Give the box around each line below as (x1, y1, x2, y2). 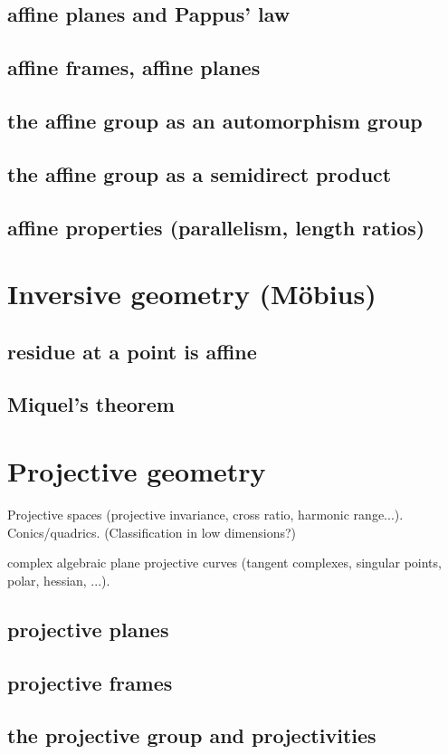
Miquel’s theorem (7, 390, 175, 418)
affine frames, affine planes (7, 53, 261, 81)
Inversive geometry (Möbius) (7, 275, 377, 312)
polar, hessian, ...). (7, 570, 110, 589)
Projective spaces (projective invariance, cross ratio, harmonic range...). (7, 504, 404, 523)
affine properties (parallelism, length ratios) (7, 213, 425, 241)
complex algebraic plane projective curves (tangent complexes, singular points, (7, 553, 442, 572)
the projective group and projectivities (7, 721, 377, 749)
